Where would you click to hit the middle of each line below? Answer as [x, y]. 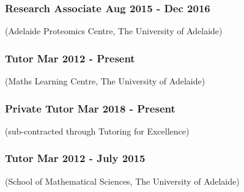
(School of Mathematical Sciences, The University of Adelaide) [122, 181]
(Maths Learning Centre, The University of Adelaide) [105, 81]
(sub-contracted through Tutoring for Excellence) [97, 131]
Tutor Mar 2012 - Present [70, 58]
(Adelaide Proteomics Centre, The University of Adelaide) [114, 31]
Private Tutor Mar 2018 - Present [90, 108]
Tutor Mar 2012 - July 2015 [75, 158]
